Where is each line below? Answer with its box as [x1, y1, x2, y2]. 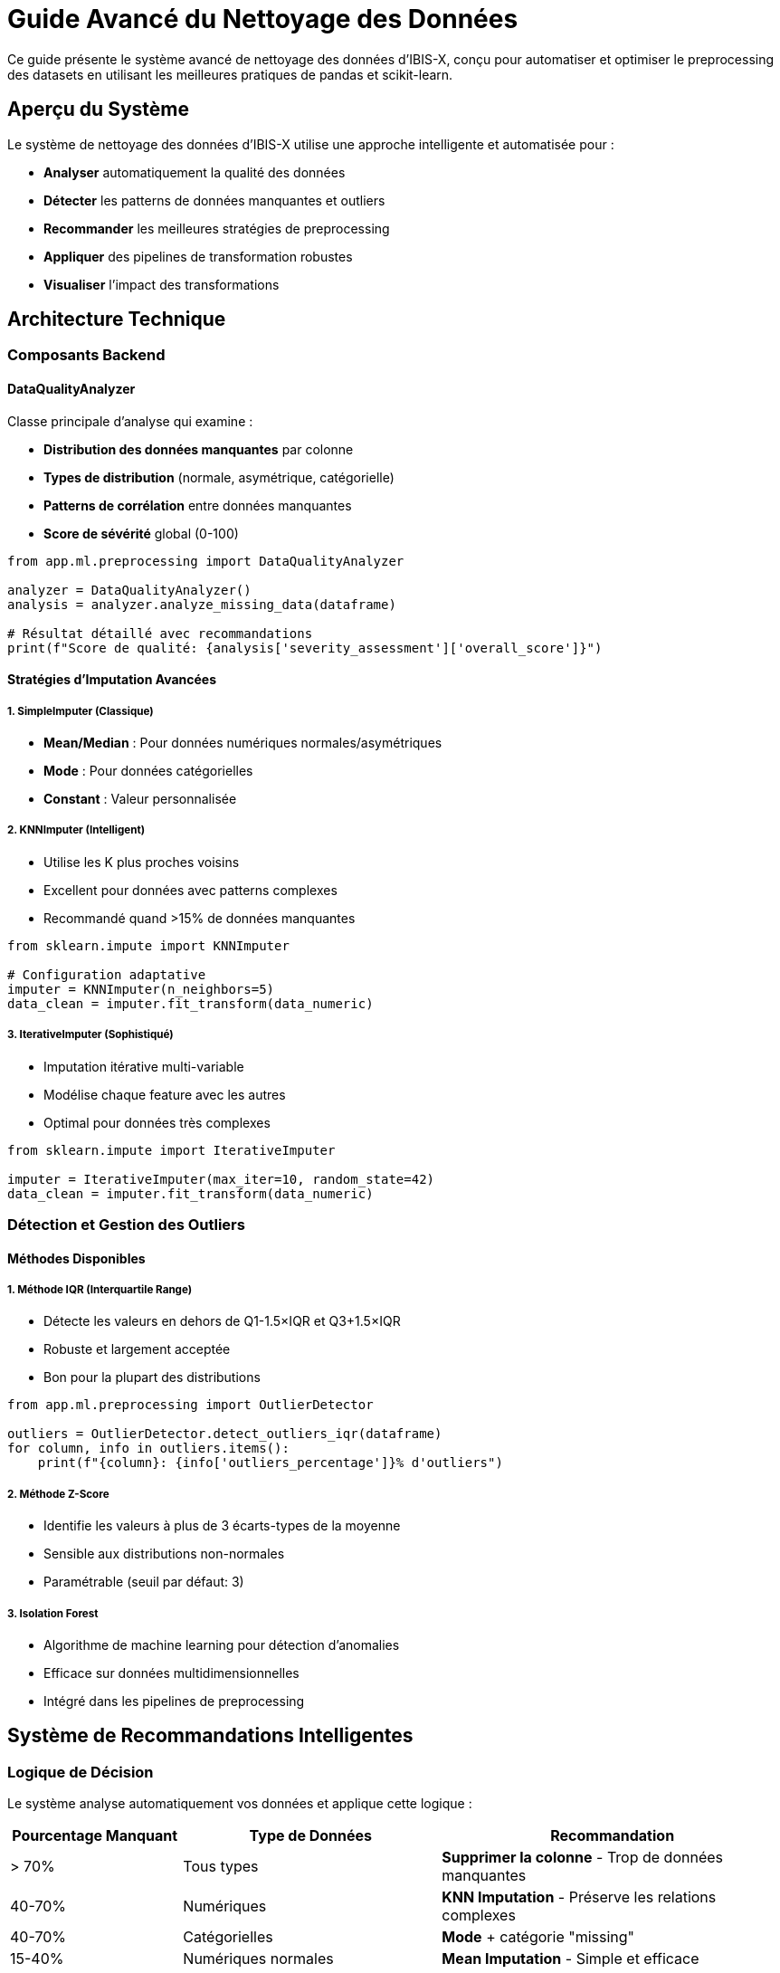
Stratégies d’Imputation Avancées [7, 672, 217, 688]
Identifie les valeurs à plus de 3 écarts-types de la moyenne [43, 1518, 401, 1534]
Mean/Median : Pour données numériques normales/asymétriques [43, 735, 442, 751]
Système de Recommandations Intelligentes [7, 1724, 414, 1748]
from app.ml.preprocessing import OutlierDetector [7, 1397, 374, 1413]
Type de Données [249, 1826, 373, 1845]
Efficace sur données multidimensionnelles [43, 1664, 300, 1681]
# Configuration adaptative [7, 967, 206, 982]
